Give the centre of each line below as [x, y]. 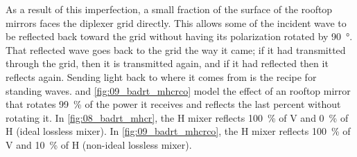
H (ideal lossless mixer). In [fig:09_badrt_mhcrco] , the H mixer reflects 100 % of [178, 131]
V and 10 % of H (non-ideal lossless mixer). [99, 144]
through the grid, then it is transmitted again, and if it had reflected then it [167, 63]
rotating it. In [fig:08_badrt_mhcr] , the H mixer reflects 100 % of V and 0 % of [177, 117]
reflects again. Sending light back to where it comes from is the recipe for [161, 76]
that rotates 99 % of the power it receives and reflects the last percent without [173, 104]
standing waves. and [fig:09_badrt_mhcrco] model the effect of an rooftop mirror [178, 90]
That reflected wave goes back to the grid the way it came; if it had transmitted [176, 49]
